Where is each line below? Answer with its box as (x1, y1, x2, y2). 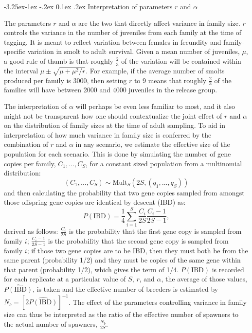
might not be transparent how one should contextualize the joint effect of (4, 110, 222, 121)
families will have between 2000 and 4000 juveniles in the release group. (4, 85, 217, 95)
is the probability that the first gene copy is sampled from (69, 226, 242, 236)
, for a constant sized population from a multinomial (86, 158, 242, 168)
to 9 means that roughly (134, 75, 207, 85)
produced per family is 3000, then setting (4, 75, 127, 85)
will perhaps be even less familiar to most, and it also (75, 101, 235, 111)
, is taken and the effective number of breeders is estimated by (33, 284, 218, 294)
